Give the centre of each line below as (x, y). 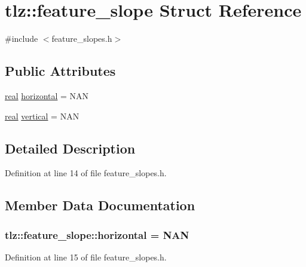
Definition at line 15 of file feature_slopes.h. (86, 257)
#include (22, 39)
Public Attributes (60, 71)
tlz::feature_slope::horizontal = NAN (97, 234)
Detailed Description (70, 148)
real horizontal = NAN (47, 95)
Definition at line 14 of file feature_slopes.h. (86, 173)
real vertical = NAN (42, 116)
